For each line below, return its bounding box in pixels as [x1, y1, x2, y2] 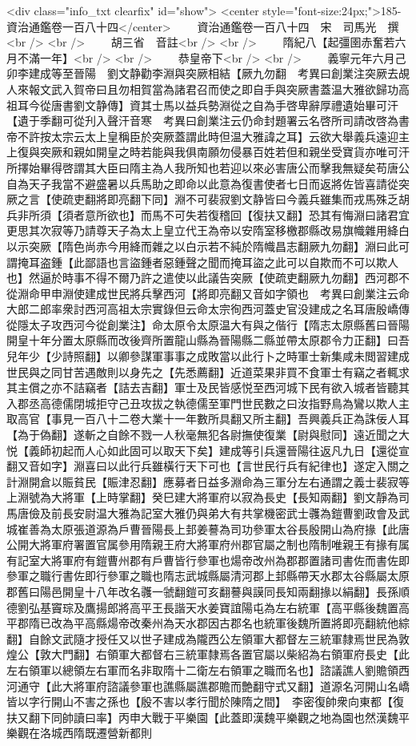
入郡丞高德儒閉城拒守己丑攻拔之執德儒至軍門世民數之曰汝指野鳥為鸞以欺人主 [6, 394, 410, 411]
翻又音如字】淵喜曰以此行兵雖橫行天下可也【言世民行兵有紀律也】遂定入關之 [6, 458, 410, 474]
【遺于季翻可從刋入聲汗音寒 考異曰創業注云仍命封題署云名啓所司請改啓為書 [6, 112, 410, 129]
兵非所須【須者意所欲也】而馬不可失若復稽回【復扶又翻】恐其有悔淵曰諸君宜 [6, 206, 410, 223]
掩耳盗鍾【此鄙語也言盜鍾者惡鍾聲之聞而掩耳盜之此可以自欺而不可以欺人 [17, 253, 398, 270]
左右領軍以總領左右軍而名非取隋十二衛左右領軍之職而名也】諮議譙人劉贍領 [6, 661, 398, 678]
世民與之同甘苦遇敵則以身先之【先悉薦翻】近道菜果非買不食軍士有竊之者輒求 [6, 363, 410, 380]
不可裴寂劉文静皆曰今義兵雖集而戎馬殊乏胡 [185, 191, 410, 208]
